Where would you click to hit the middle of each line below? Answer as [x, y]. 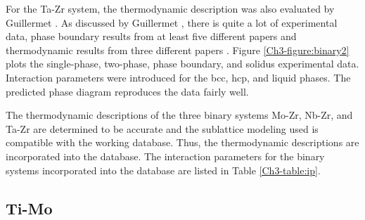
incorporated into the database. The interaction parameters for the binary [165, 156]
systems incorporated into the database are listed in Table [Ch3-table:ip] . [163, 170]
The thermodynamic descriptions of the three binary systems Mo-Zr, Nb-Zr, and [179, 115]
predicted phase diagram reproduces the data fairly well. [127, 91]
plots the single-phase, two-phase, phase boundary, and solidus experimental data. [182, 64]
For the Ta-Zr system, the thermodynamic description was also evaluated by [170, 8]
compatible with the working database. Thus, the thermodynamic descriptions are [182, 142]
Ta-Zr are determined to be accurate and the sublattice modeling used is [162, 128]
